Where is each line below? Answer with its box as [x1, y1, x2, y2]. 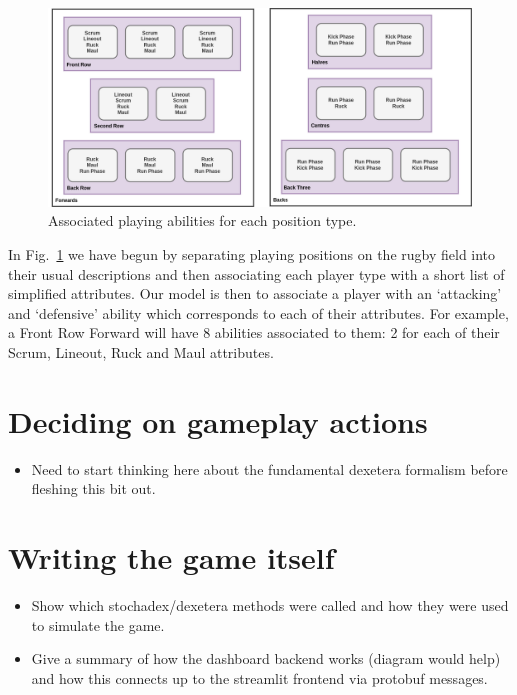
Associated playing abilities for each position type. [48, 210, 357, 231]
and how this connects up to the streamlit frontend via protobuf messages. [31, 667, 488, 688]
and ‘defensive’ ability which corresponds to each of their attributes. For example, [8, 302, 509, 323]
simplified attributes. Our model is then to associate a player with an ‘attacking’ [8, 283, 502, 304]
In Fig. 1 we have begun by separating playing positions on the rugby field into [8, 243, 496, 264]
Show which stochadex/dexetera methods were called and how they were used [31, 594, 509, 615]
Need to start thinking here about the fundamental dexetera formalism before [31, 458, 508, 479]
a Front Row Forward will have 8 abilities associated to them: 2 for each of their [8, 322, 500, 343]
